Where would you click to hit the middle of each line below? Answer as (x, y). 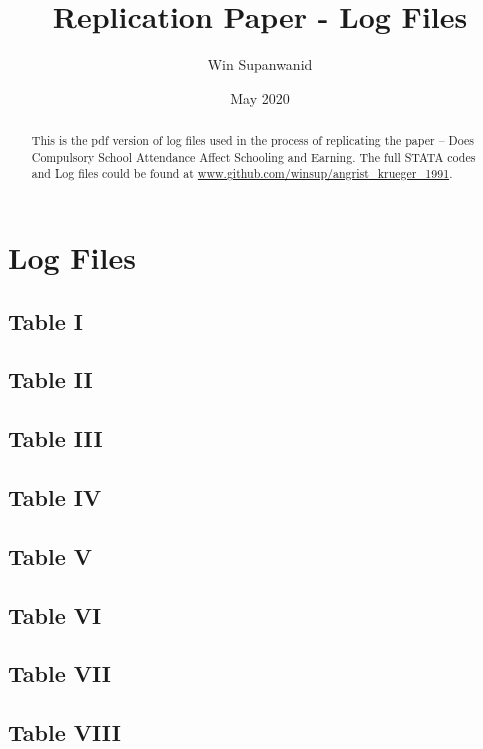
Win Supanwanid (260, 64)
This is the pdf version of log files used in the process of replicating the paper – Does (252, 140)
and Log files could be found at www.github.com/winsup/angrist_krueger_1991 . (242, 173)
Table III (55, 438)
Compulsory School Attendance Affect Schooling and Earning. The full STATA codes (253, 156)
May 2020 (260, 97)
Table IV (55, 497)
